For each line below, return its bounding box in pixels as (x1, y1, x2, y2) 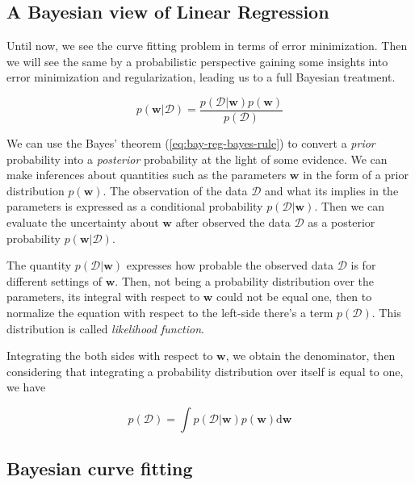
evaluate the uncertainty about (6, 214, 159, 231)
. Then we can (314, 198, 385, 215)
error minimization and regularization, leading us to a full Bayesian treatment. (6, 69, 396, 86)
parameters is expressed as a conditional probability (6, 198, 263, 215)
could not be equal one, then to (216, 288, 372, 305)
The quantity (6, 257, 72, 274)
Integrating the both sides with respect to (6, 347, 213, 364)
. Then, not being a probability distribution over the (115, 272, 375, 289)
